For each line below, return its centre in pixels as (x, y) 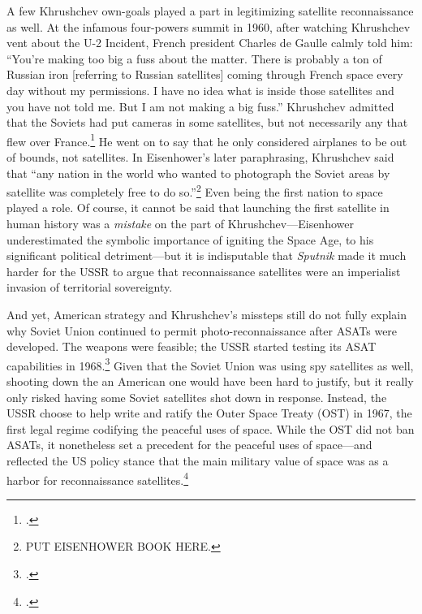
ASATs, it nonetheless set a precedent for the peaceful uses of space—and (189, 445)
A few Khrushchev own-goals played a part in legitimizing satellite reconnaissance (210, 11)
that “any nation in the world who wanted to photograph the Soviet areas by (198, 173)
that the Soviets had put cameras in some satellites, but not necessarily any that (207, 122)
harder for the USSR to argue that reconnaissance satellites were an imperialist (204, 271)
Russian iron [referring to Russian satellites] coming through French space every (205, 74)
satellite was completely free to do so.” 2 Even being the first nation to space (195, 190)
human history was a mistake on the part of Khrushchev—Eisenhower (180, 224)
